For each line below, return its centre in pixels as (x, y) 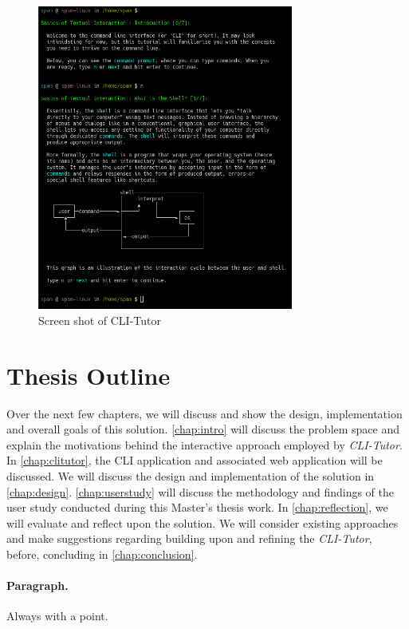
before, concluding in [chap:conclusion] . (102, 554)
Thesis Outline (88, 375)
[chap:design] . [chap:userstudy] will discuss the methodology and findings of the (200, 491)
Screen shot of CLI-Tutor (100, 320)
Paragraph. (37, 585)
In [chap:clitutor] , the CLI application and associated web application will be (195, 460)
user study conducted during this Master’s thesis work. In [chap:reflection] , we (197, 507)
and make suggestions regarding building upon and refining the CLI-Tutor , (189, 538)
